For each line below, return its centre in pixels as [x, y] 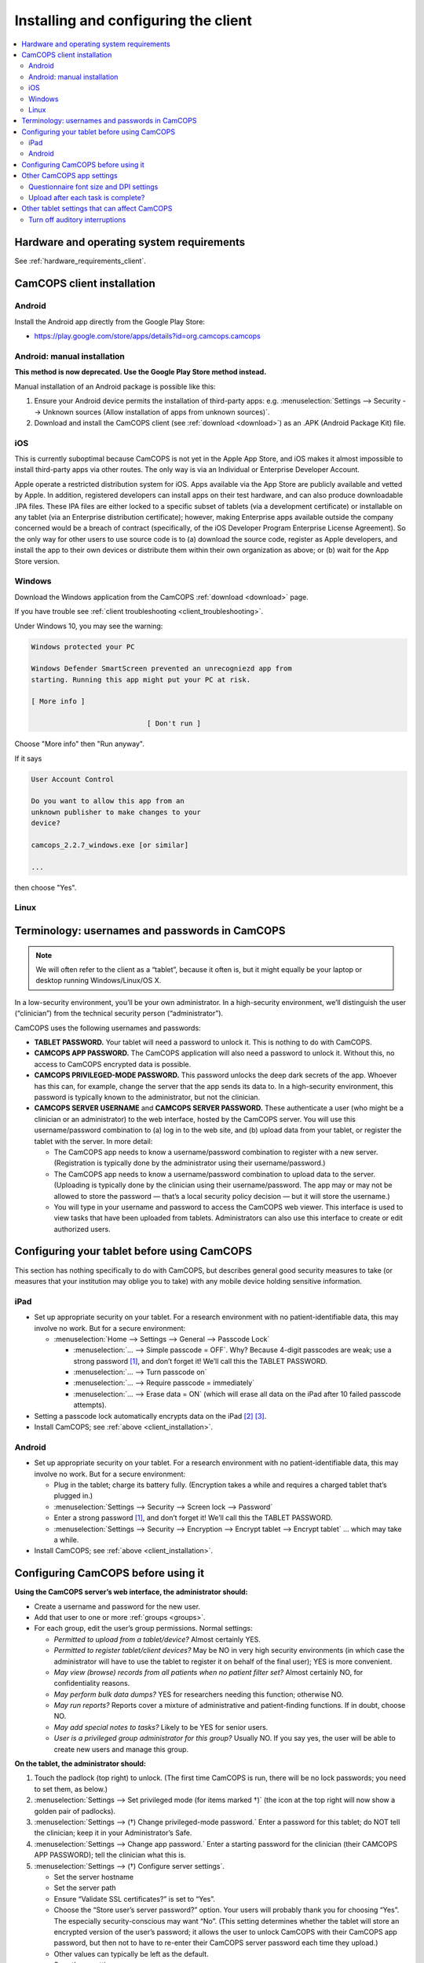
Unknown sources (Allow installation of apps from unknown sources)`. [156, 411]
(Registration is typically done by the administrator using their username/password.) [190, 1163]
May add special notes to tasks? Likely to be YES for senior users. [161, 1727]
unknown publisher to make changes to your [116, 812]
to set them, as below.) [71, 1789]
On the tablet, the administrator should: [80, 1764]
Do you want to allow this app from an [108, 801]
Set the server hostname [93, 1877]
